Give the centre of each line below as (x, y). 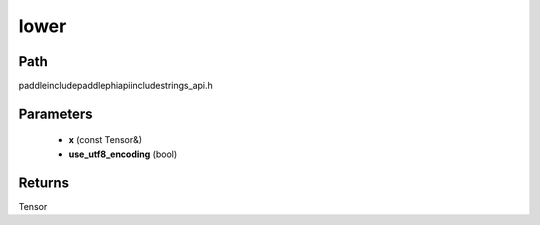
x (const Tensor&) (105, 140)
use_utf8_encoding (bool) (123, 154)
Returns (44, 182)
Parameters (55, 113)
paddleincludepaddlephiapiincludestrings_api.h (116, 86)
